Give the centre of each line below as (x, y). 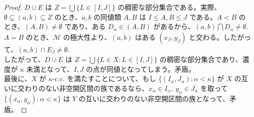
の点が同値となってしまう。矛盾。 (141, 69)
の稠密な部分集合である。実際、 (169, 7)
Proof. (13, 7)
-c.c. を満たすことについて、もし (104, 78)
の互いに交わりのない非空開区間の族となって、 (154, 98)
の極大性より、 (87, 37)
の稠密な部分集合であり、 (201, 59)
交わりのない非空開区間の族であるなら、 (83, 88)
